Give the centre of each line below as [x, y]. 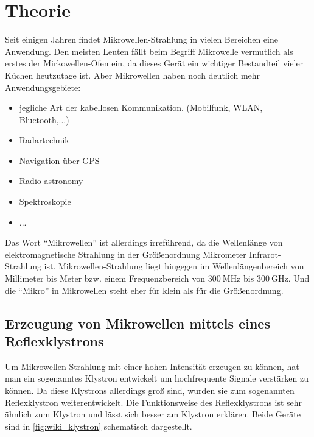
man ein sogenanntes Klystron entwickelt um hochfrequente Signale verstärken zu [157, 378]
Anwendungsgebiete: [43, 87]
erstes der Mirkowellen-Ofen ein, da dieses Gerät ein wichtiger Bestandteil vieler [154, 63]
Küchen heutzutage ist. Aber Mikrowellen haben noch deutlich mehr [133, 75]
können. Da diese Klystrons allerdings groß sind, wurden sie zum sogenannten [150, 390]
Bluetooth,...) [44, 119]
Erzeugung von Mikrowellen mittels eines [138, 323]
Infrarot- [265, 254]
